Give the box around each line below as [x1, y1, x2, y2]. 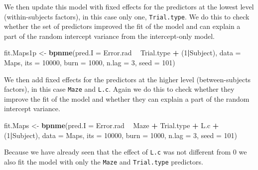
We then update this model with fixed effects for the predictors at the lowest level [4, 1, 254, 11]
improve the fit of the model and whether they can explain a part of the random [4, 93, 250, 104]
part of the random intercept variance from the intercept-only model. [4, 30, 215, 41]
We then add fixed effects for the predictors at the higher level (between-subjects [4, 74, 251, 84]
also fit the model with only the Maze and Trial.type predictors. [4, 156, 203, 167]
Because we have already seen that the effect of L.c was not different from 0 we [4, 147, 247, 157]
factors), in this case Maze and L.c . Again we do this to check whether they [4, 84, 235, 94]
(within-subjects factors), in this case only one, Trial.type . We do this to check [4, 11, 250, 21]
